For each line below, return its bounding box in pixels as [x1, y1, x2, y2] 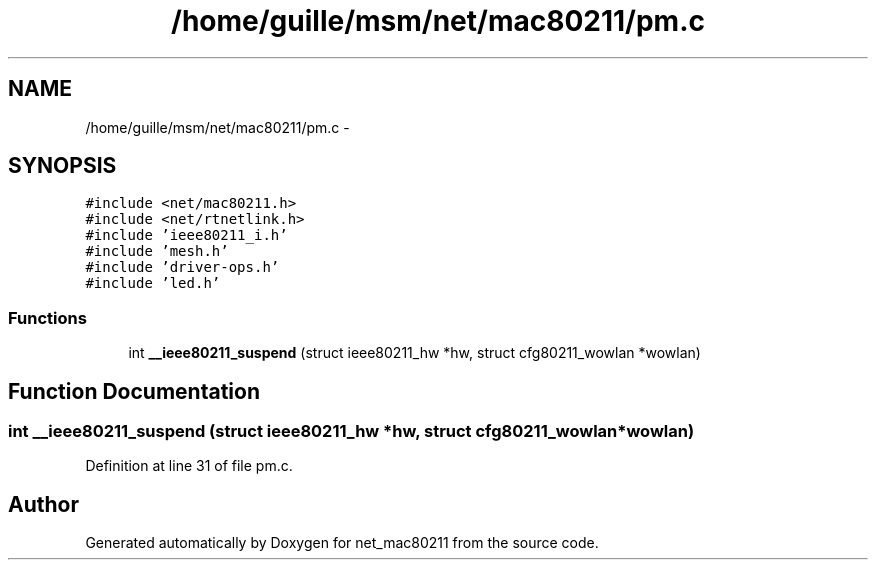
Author [8, 491, 79, 517]
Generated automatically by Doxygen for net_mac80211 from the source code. [85, 534, 599, 552]
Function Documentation [8, 378, 260, 404]
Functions [8, 307, 87, 328]
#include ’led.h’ [85, 275, 221, 292]
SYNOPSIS [8, 153, 117, 179]
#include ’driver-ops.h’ [85, 259, 280, 276]
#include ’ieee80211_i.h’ [85, 227, 288, 244]
